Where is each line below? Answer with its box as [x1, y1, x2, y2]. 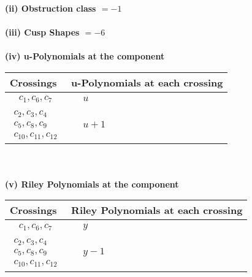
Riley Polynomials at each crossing [71, 203, 243, 218]
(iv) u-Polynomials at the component [5, 50, 165, 63]
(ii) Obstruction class [5, 2, 96, 14]
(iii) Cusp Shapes [5, 26, 80, 39]
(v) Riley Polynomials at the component [5, 177, 179, 190]
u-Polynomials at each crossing [71, 75, 223, 89]
